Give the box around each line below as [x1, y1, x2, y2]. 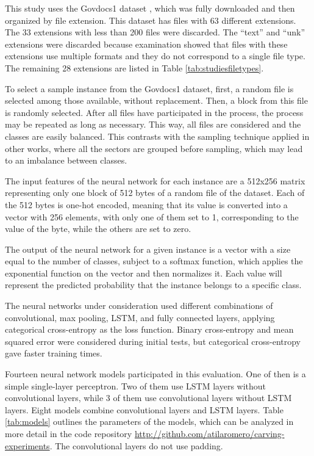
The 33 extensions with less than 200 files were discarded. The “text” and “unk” [5, 26, 305, 38]
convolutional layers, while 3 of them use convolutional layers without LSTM [5, 391, 292, 404]
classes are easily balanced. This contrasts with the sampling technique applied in [5, 129, 310, 142]
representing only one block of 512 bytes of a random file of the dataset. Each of [5, 186, 305, 199]
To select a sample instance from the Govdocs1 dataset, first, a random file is [5, 82, 294, 95]
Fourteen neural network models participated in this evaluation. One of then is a [5, 367, 306, 380]
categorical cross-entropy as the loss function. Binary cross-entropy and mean [5, 323, 294, 336]
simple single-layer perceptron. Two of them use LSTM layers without [5, 379, 266, 392]
